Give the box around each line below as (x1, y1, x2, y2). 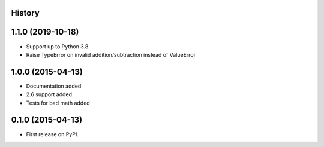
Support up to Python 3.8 (26, 42, 89, 50)
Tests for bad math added (26, 99, 90, 106)
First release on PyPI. (26, 130, 79, 137)
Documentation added (26, 82, 82, 90)
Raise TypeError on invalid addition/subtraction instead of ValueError (26, 51, 196, 58)
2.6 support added (26, 91, 72, 98)
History (11, 8, 40, 18)
